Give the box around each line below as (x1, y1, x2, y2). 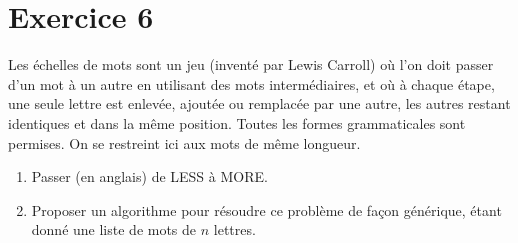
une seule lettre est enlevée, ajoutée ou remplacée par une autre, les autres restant (8, 93, 511, 114)
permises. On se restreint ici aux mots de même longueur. (8, 132, 361, 153)
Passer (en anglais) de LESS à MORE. (31, 166, 268, 187)
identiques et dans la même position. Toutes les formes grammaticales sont (8, 112, 466, 133)
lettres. (213, 219, 256, 240)
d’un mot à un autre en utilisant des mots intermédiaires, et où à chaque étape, (8, 73, 495, 94)
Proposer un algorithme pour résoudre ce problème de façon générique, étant (31, 199, 502, 220)
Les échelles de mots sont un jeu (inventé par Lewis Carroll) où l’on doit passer (8, 54, 494, 75)
